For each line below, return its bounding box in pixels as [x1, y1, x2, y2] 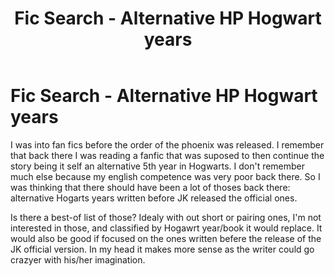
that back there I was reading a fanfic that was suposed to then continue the [10, 149, 325, 161]
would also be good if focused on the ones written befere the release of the [10, 232, 322, 244]
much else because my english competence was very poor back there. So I [10, 170, 321, 182]
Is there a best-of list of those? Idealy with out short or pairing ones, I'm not [10, 211, 322, 223]
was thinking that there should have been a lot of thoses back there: [10, 181, 291, 193]
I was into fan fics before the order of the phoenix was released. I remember [10, 138, 325, 151]
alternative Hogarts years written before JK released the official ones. [10, 192, 298, 204]
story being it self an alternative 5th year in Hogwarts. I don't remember [10, 160, 306, 172]
